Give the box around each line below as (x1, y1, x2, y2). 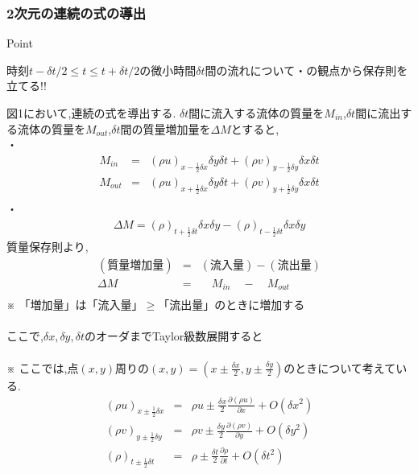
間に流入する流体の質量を (188, 105, 325, 121)
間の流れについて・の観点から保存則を (205, 61, 408, 78)
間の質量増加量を (120, 120, 211, 137)
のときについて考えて (283, 359, 396, 376)
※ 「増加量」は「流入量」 (6, 296, 143, 313)
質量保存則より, (6, 238, 89, 255)
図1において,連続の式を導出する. (6, 105, 176, 121)
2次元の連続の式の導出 (6, 2, 146, 23)
